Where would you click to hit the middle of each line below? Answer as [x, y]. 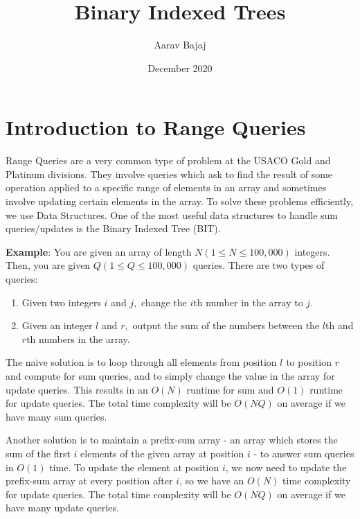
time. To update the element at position [134, 467]
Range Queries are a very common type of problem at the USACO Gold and [168, 160]
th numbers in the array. [78, 338]
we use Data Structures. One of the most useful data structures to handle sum [172, 214]
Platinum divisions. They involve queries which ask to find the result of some [169, 174]
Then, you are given [48, 265]
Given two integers [61, 302]
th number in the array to [248, 302]
